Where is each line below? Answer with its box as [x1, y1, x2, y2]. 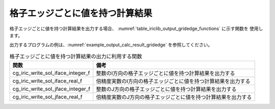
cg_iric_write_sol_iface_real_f [12, 77, 82, 85]
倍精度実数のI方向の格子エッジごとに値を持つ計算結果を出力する [96, 78, 251, 85]
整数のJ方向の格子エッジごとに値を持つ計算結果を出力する [96, 86, 237, 93]
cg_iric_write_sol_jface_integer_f [12, 86, 91, 93]
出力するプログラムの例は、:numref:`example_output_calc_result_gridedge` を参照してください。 [9, 42, 213, 48]
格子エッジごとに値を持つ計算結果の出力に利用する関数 [9, 52, 143, 60]
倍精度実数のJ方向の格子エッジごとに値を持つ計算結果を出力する [96, 94, 252, 101]
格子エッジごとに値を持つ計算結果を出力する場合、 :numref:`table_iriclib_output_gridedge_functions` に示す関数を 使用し [9, 25, 263, 32]
